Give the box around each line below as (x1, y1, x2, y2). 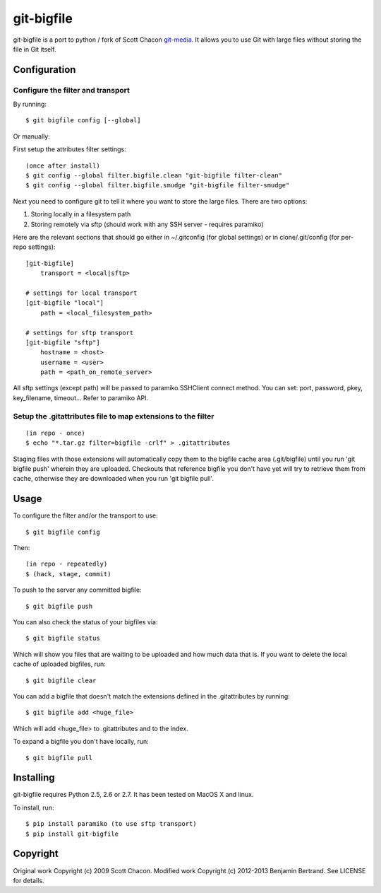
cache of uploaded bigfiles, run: (13, 660, 106, 668)
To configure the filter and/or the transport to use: (13, 511, 158, 520)
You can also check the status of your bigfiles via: (13, 618, 158, 626)
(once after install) (25, 161, 100, 170)
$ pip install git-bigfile (25, 829, 119, 838)
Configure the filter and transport (13, 85, 130, 95)
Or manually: (13, 132, 51, 141)
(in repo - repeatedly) (25, 560, 108, 568)
